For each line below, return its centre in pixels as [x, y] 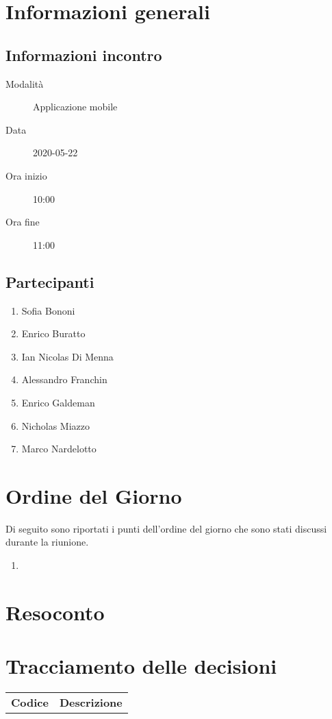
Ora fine [23, 222]
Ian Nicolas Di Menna [67, 356]
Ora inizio [26, 175]
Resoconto [55, 612]
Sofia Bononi [48, 310]
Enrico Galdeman [58, 402]
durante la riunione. [47, 542]
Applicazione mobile [75, 107]
